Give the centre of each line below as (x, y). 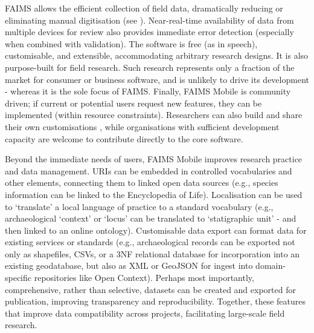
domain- (271, 265)
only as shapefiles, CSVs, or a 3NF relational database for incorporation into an (152, 253)
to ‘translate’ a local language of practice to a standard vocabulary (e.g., (139, 206)
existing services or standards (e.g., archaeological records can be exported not (150, 242)
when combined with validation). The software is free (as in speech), (131, 43)
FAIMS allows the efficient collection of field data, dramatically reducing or (144, 8)
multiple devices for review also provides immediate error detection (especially (149, 32)
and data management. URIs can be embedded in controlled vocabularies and (149, 170)
